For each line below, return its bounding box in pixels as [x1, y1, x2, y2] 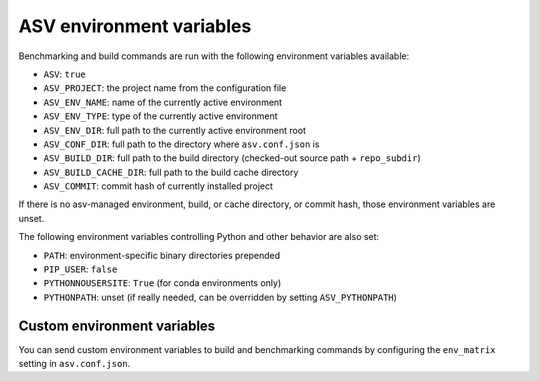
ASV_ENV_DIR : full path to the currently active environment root [43, 124, 307, 136]
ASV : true [43, 68, 86, 80]
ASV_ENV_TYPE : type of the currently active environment [43, 110, 279, 122]
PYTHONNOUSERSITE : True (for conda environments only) [43, 277, 282, 289]
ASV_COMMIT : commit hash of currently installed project [43, 180, 274, 192]
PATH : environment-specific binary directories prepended [43, 249, 281, 261]
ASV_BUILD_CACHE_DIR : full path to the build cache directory [43, 166, 299, 178]
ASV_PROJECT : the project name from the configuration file [43, 82, 287, 94]
